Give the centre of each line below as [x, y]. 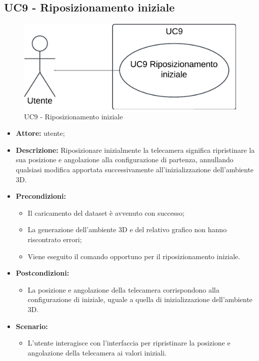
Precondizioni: [41, 196]
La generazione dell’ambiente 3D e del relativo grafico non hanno [127, 229]
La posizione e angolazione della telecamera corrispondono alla [123, 289]
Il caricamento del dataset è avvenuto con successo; [106, 212]
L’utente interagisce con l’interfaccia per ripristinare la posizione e [129, 343]
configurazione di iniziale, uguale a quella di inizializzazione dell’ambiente [140, 299]
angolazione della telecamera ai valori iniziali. [97, 352]
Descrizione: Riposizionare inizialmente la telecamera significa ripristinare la [135, 150]
